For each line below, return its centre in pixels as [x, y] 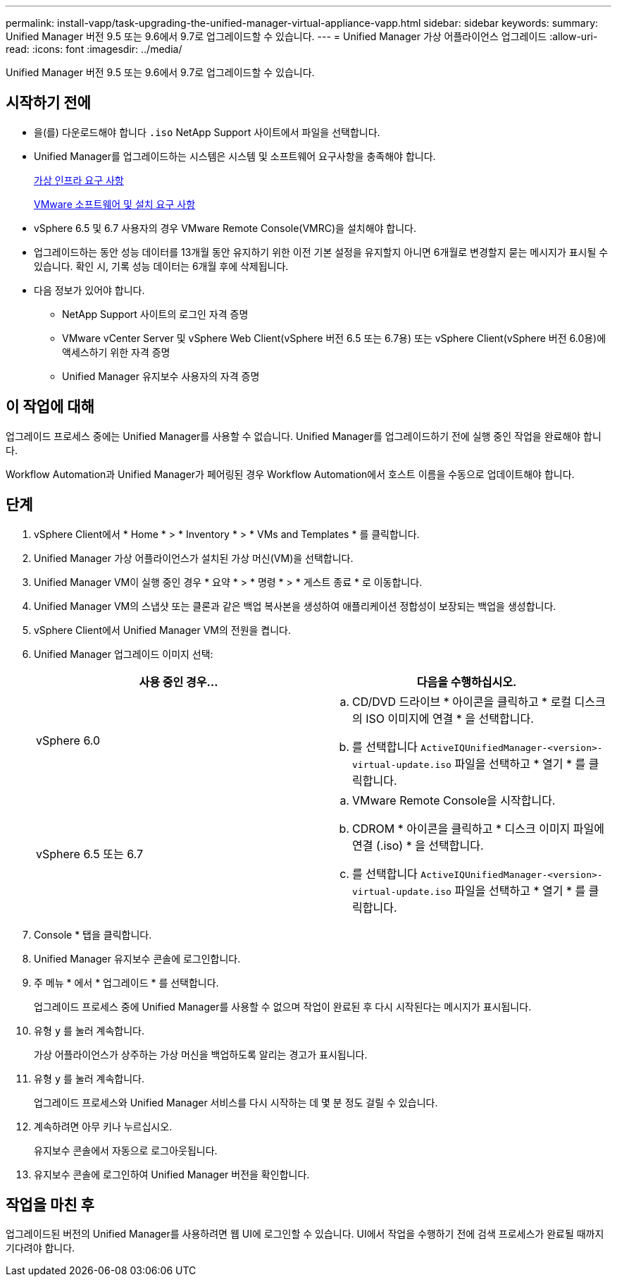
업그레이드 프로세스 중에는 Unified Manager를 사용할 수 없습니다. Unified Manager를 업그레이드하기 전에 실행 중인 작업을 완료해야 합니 [304, 436]
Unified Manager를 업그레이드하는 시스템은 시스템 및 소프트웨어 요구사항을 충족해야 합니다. [235, 156]
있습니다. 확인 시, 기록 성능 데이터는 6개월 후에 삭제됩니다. [161, 266]
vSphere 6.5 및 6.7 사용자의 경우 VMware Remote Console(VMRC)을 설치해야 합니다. [225, 228]
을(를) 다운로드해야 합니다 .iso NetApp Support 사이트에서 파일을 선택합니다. [207, 132]
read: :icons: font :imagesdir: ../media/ [94, 49]
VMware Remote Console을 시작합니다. [454, 800]
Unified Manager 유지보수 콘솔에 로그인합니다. [137, 958]
